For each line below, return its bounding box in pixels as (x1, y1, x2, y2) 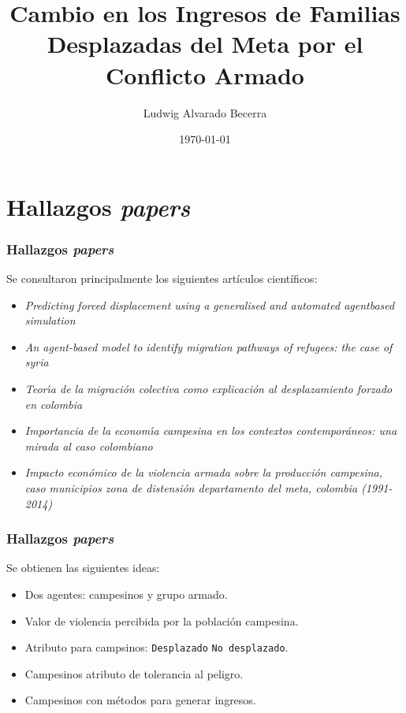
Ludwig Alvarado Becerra (143, 104, 267, 121)
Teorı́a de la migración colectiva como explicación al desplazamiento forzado (24, 381, 393, 397)
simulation (24, 312, 76, 329)
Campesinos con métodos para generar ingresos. (24, 692, 256, 708)
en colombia (24, 395, 83, 412)
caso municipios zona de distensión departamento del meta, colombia (24, 480, 358, 496)
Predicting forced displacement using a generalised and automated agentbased (24, 296, 395, 313)
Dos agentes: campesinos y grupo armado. (24, 586, 228, 603)
